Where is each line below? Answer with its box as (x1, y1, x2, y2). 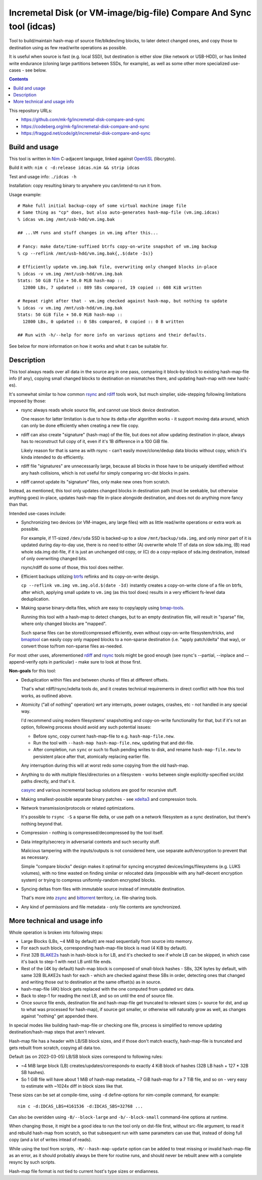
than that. (9, 501, 29, 507)
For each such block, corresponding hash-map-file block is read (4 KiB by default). (21, 945, 188, 951)
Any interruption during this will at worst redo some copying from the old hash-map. (21, 762, 189, 769)
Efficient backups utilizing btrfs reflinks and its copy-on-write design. (21, 573, 160, 579)
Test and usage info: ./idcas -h (9, 173, 77, 180)
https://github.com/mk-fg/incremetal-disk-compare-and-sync (21, 117, 145, 123)
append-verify (9, 659, 38, 665)
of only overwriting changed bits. (21, 555, 87, 561)
